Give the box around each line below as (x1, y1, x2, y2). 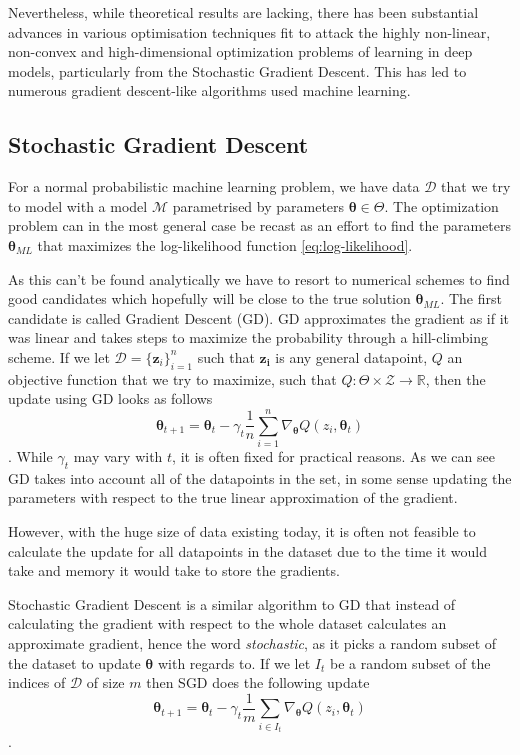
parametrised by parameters (172, 195, 345, 216)
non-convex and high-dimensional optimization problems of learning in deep (8, 41, 473, 62)
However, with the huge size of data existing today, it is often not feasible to (8, 521, 476, 542)
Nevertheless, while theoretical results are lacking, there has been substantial (8, 2, 479, 22)
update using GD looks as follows (8, 388, 213, 409)
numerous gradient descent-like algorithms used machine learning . (8, 80, 411, 101)
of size (86, 672, 125, 693)
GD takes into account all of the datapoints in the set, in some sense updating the (8, 467, 512, 488)
